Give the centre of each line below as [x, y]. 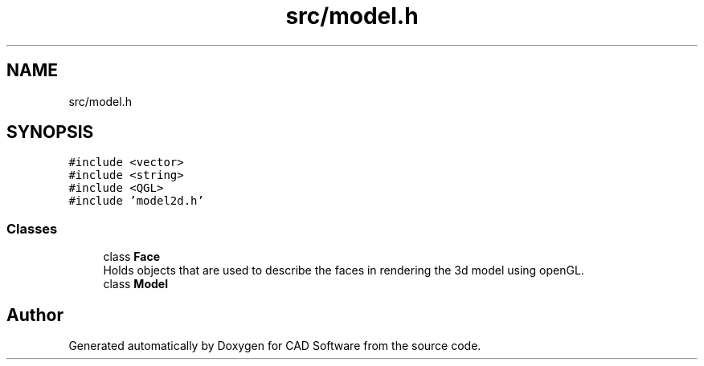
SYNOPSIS [50, 132]
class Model [135, 284]
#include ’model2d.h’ [136, 201]
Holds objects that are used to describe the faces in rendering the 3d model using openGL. [344, 270]
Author [35, 315]
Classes [32, 228]
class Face [132, 257]
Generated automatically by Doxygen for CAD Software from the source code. [275, 346]
